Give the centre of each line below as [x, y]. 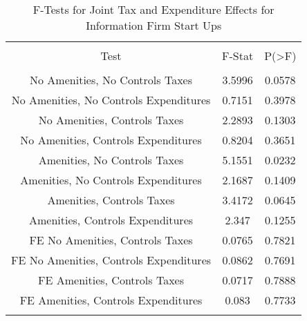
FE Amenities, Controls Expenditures [111, 300]
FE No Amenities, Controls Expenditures [111, 260]
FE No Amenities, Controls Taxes [111, 240]
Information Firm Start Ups [154, 25]
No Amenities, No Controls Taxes [111, 80]
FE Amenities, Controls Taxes [111, 280]
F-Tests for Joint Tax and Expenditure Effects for [153, 9]
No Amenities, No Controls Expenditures [111, 100]
